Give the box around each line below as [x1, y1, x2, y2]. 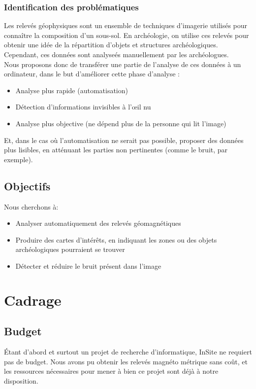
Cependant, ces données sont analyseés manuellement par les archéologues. [4, 49, 229, 59]
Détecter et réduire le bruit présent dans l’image [15, 260, 161, 271]
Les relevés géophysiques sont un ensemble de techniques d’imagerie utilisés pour [4, 20, 248, 31]
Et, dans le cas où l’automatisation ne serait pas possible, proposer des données [4, 135, 244, 145]
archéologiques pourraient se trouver [15, 244, 125, 254]
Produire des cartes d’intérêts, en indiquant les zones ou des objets [15, 234, 217, 245]
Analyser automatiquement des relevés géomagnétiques [15, 218, 181, 228]
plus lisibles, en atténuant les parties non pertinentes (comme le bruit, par [4, 144, 228, 155]
